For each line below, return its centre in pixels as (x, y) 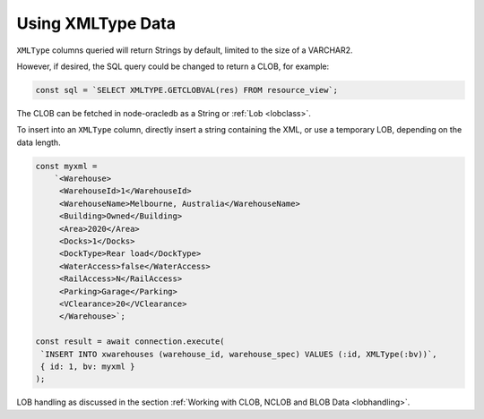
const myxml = (66, 166)
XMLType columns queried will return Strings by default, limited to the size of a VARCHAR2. (185, 50)
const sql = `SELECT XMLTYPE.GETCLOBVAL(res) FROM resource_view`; (187, 90)
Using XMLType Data (96, 23)
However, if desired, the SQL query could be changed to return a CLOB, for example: (173, 66)
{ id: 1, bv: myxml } (88, 366)
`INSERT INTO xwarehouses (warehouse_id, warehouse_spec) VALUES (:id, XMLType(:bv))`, (239, 354)
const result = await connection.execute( (130, 342)
